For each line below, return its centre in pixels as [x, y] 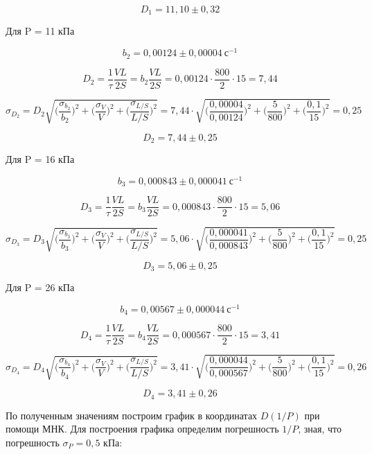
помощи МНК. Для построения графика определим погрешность [142, 429]
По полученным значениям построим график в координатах [132, 415]
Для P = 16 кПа [40, 159]
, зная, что [320, 429]
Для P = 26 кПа [40, 287]
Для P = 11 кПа [40, 31]
